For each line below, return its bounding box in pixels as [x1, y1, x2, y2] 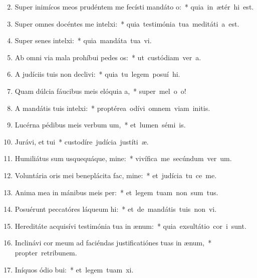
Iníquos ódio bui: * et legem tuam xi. [15, 264, 134, 274]
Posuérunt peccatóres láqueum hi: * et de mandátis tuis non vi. [15, 204, 217, 214]
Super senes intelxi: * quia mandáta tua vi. [15, 35, 152, 46]
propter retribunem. [15, 247, 77, 257]
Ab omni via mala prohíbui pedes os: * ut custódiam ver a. [15, 52, 201, 62]
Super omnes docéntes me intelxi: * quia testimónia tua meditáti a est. [15, 18, 239, 29]
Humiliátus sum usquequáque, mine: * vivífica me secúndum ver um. [15, 153, 232, 164]
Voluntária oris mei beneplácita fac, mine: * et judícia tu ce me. [15, 170, 217, 180]
